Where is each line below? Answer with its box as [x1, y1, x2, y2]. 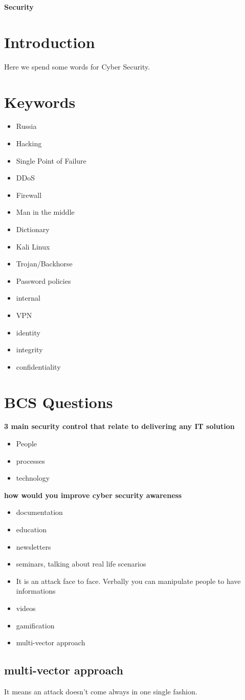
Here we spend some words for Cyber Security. [4, 61, 150, 72]
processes [16, 455, 45, 466]
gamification [16, 620, 55, 630]
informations [16, 585, 56, 596]
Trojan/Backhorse [16, 258, 73, 269]
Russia [16, 121, 37, 131]
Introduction [4, 31, 95, 52]
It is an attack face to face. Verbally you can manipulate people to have [16, 575, 241, 586]
